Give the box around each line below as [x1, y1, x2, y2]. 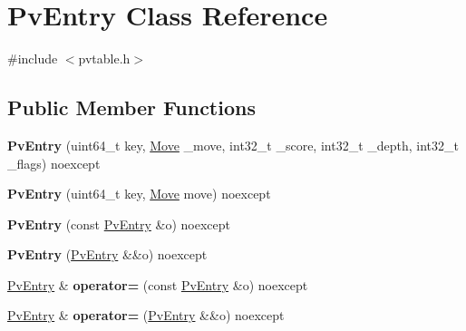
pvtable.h [78, 49, 131, 68]
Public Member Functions [7, 93, 256, 122]
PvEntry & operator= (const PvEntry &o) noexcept [7, 275, 308, 294]
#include [7, 49, 58, 68]
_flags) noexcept [7, 153, 101, 172]
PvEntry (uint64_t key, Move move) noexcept [7, 184, 271, 203]
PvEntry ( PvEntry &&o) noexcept [7, 245, 208, 264]
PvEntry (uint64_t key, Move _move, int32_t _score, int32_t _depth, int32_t [7, 135, 460, 154]
